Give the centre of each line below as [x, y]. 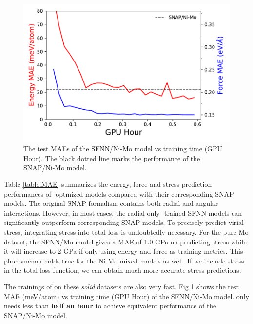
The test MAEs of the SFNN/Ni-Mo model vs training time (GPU [123, 149]
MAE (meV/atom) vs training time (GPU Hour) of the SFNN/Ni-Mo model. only [126, 296]
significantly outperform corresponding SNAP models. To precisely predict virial [124, 222]
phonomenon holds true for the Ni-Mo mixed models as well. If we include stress [124, 260]
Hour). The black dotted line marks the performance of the [112, 158]
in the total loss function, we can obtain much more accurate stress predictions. [123, 270]
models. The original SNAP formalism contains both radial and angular [111, 203]
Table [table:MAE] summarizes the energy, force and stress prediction [108, 184]
